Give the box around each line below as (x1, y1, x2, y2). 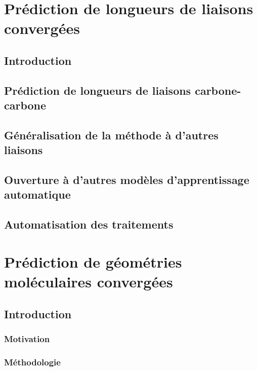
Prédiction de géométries (4, 251, 182, 272)
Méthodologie (4, 355, 61, 368)
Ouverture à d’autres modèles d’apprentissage (4, 172, 249, 188)
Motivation (4, 332, 50, 345)
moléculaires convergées (4, 271, 173, 292)
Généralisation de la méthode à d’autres (4, 127, 219, 142)
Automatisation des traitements (4, 216, 174, 232)
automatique (4, 187, 71, 202)
